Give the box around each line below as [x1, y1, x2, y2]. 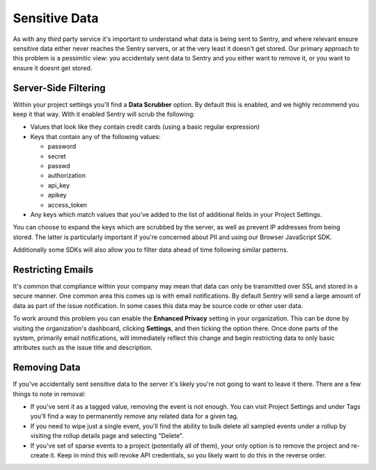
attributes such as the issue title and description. [13, 343, 153, 352]
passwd [47, 161, 71, 170]
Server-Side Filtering [13, 82, 106, 94]
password [47, 143, 77, 151]
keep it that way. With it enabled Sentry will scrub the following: [13, 110, 195, 118]
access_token [47, 200, 87, 209]
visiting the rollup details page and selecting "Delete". [30, 432, 185, 440]
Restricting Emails [13, 264, 94, 275]
